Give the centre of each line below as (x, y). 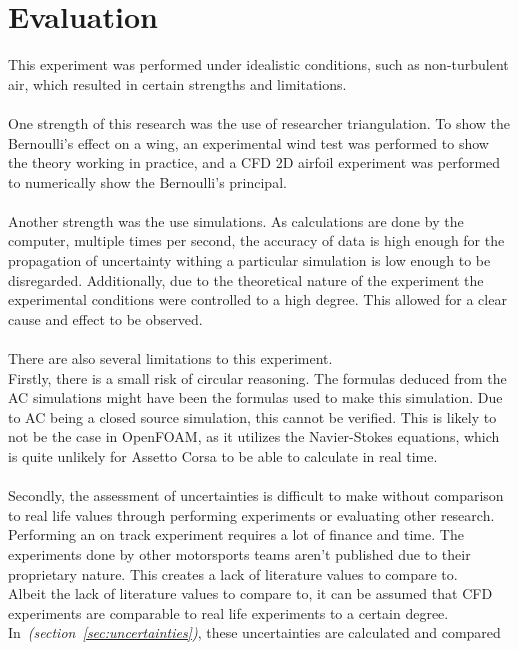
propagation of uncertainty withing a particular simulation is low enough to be (249, 260)
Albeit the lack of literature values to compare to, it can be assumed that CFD (250, 593)
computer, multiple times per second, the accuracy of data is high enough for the (256, 240)
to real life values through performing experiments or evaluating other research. (251, 514)
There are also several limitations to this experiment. (170, 358)
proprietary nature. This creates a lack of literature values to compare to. (233, 573)
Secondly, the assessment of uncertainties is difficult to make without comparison (256, 495)
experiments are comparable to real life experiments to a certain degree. (228, 612)
